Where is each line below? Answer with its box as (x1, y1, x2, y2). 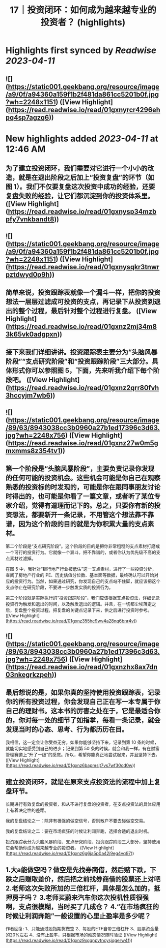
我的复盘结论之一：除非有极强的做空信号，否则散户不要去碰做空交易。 (5, 818, 148, 824)
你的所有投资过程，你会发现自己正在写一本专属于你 (5, 698, 161, 706)
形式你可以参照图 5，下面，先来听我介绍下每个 (12, 367, 154, 375)
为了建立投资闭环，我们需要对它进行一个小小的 (5, 164, 148, 173)
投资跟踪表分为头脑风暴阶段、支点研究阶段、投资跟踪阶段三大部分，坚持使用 (5, 838, 161, 844)
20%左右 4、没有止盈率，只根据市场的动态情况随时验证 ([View (9, 932, 137, 938)
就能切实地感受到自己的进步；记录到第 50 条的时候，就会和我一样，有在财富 (5, 745, 160, 751)
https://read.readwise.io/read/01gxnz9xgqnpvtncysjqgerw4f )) (7, 938, 133, 944)
